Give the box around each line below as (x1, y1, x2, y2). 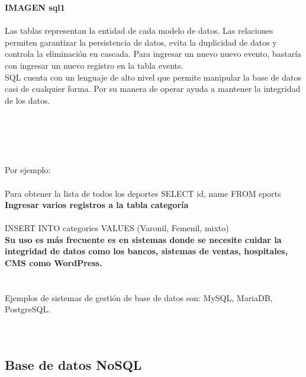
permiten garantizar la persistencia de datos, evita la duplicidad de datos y (5, 36, 277, 48)
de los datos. (5, 94, 50, 106)
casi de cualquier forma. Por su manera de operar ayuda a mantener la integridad (5, 82, 301, 95)
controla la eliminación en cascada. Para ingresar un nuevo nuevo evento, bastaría (5, 47, 302, 60)
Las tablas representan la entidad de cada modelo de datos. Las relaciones (5, 24, 273, 37)
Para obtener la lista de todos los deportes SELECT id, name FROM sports (5, 187, 281, 199)
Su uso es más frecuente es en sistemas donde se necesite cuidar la (5, 233, 282, 245)
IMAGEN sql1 (5, 1, 65, 13)
